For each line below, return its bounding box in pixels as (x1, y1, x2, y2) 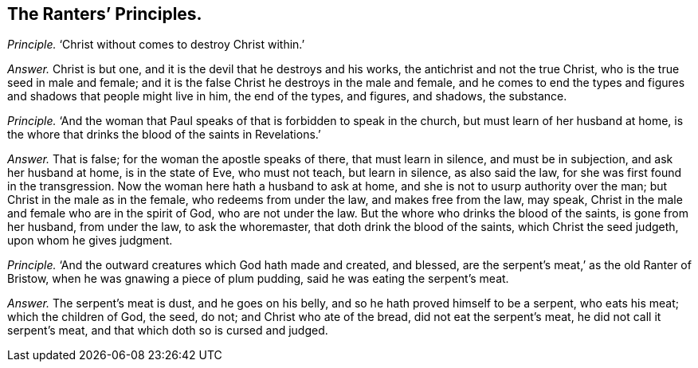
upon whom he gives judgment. (7, 233, 173, 248)
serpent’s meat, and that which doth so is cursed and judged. (7, 323, 328, 338)
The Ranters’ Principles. (7, 4, 202, 24)
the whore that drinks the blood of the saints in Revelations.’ (7, 127, 321, 142)
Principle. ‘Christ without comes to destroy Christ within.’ (7, 37, 305, 52)
